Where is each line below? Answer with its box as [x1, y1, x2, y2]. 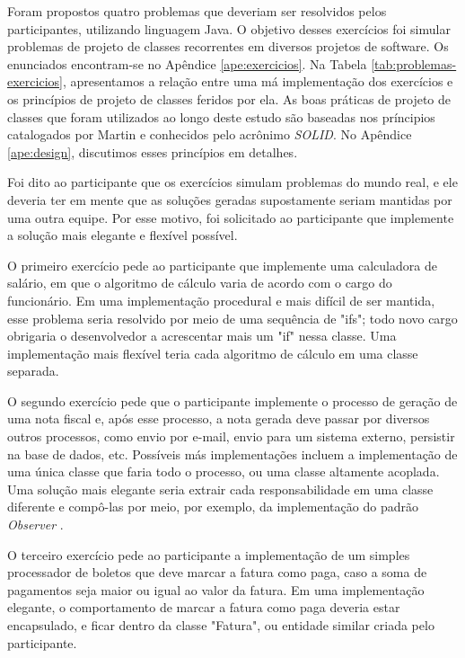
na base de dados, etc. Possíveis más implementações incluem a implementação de [7, 444, 458, 463]
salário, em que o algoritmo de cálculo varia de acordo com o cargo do [7, 273, 392, 292]
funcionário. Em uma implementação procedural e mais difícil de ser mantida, [7, 290, 435, 309]
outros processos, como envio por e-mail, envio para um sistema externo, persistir [7, 427, 455, 446]
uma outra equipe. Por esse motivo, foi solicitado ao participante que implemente [7, 208, 454, 227]
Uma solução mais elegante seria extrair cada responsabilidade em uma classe [7, 479, 434, 498]
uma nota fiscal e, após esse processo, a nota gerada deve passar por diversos [7, 409, 430, 428]
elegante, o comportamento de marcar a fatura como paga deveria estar [7, 598, 400, 617]
